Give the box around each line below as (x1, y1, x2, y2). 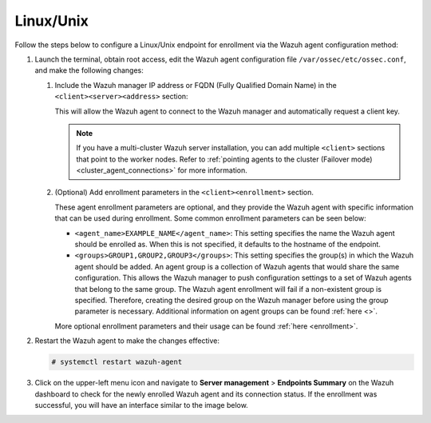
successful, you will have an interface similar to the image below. (34, 400, 249, 409)
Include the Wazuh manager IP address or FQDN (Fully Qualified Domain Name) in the (54, 80, 337, 90)
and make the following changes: (34, 66, 144, 75)
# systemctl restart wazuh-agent (51, 357, 183, 367)
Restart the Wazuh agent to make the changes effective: (34, 336, 219, 345)
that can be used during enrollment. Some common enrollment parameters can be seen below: (54, 213, 366, 223)
